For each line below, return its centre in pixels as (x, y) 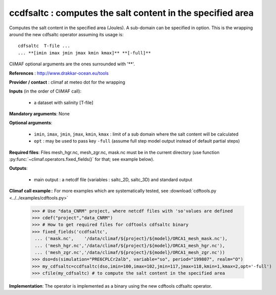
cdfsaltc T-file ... (44, 46)
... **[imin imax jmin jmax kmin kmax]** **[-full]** (84, 53)
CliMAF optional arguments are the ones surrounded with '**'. (72, 64)
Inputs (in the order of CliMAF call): (45, 91)
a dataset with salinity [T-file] (64, 102)
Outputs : (19, 168)
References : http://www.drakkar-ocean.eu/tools (59, 73)
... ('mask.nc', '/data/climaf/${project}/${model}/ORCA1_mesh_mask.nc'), (131, 239)
